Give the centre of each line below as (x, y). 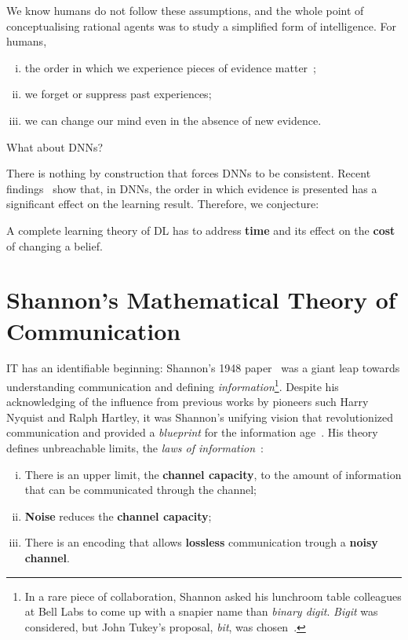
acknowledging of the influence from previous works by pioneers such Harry (188, 402)
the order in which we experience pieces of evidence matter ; (170, 67)
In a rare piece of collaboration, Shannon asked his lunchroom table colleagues (213, 596)
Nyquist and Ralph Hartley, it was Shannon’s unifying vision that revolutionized (200, 417)
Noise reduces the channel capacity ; (118, 516)
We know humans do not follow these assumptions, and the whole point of (185, 10)
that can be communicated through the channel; (141, 490)
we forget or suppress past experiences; (118, 94)
